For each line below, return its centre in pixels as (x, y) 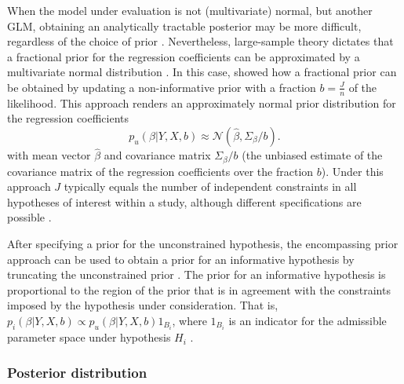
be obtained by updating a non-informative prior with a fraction (162, 87)
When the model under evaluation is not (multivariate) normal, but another (190, 10)
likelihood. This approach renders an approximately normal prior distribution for (202, 102)
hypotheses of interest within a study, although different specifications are (184, 201)
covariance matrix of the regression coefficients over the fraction (160, 171)
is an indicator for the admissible (308, 320)
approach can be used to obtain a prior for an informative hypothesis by (181, 259)
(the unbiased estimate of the (312, 155)
